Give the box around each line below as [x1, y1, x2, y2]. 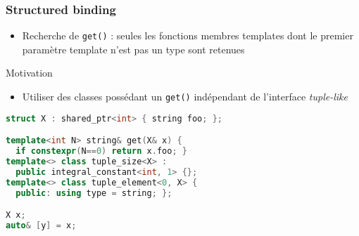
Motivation [6, 65, 53, 80]
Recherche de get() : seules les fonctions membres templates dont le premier [22, 28, 353, 43]
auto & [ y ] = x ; [6, 221, 77, 231]
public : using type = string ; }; [15, 188, 172, 198]
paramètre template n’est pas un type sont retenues [22, 41, 245, 56]
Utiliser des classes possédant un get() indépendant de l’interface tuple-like [22, 89, 348, 104]
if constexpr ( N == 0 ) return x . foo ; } [15, 146, 187, 157]
